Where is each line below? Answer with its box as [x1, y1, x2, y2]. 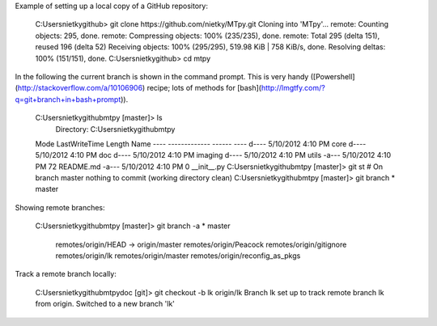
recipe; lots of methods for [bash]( [146, 83, 262, 93]
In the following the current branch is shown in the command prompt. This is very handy [15, 71, 309, 81]
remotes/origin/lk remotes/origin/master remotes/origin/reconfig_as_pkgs [55, 251, 301, 260]
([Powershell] [310, 71, 355, 81]
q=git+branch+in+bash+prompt [15, 94, 121, 104]
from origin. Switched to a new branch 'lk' [35, 299, 176, 309]
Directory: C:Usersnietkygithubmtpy [55, 124, 176, 133]
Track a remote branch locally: [15, 269, 117, 279]
